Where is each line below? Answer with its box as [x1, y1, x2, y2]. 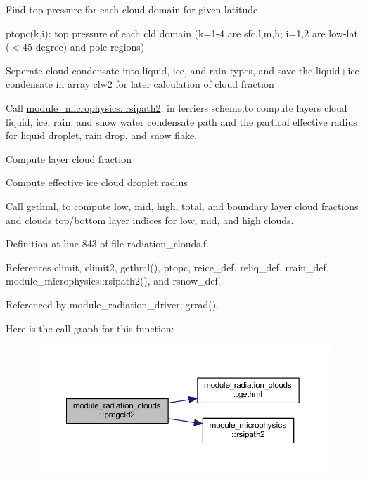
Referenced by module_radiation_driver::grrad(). [6, 297, 219, 311]
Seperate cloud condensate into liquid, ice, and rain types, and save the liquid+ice [6, 63, 359, 77]
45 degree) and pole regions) [23, 39, 145, 54]
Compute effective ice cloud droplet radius [6, 175, 188, 190]
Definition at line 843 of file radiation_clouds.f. [6, 236, 209, 251]
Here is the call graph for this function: [6, 320, 174, 335]
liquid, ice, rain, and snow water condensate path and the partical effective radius [6, 114, 357, 129]
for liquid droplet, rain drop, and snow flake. [6, 128, 198, 143]
